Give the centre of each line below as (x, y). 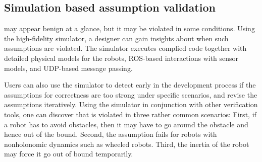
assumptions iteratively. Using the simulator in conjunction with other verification (131, 104)
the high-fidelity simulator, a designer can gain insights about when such (116, 38)
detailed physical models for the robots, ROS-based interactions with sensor (121, 58)
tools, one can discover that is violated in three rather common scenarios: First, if (130, 114)
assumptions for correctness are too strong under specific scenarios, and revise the (131, 94)
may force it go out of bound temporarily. (69, 154)
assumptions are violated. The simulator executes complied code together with (125, 48)
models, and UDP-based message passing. (68, 68)
